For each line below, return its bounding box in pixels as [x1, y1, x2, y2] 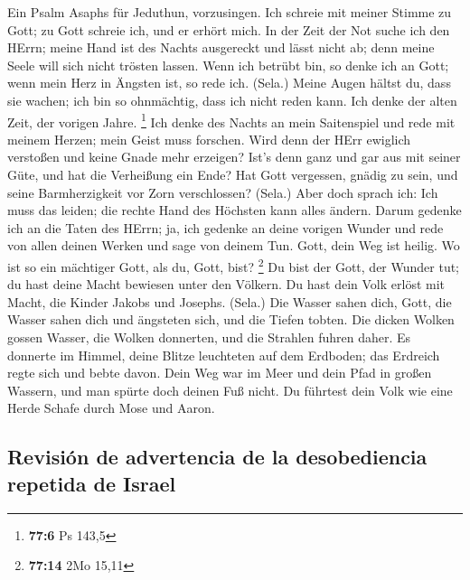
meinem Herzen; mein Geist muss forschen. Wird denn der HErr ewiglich [7, 129, 411, 148]
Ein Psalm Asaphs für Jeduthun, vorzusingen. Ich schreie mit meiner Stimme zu [7, 3, 452, 21]
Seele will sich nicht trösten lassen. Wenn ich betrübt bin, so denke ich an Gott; [7, 55, 449, 74]
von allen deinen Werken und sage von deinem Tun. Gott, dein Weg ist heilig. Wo [7, 236, 460, 255]
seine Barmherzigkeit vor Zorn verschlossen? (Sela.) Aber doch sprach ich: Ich [7, 182, 438, 201]
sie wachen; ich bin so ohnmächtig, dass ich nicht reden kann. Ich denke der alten [7, 90, 457, 109]
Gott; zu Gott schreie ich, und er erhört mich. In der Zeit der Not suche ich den [7, 20, 450, 39]
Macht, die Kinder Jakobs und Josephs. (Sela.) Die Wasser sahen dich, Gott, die [7, 292, 452, 311]
